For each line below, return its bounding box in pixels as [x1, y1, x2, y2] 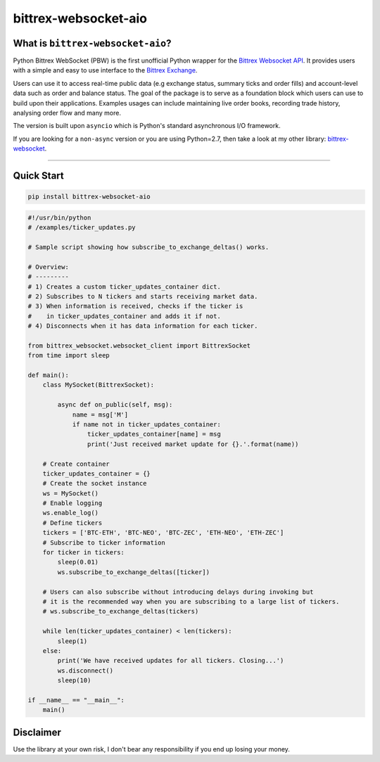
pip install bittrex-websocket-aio [27, 193, 151, 201]
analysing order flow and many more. [13, 109, 121, 118]
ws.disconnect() [57, 666, 114, 675]
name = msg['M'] [72, 410, 129, 419]
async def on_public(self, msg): [57, 401, 173, 409]
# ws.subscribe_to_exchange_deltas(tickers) [42, 607, 199, 616]
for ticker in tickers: [42, 549, 125, 557]
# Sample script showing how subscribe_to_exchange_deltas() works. [27, 243, 270, 251]
